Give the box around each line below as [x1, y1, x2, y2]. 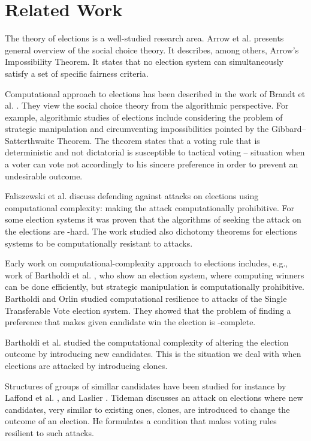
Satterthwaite [5, 134, 55, 146]
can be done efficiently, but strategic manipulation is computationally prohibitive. [5, 280, 305, 293]
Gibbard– [271, 122, 306, 135]
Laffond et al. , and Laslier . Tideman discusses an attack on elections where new [5, 391, 303, 404]
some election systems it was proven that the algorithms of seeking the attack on [5, 213, 301, 226]
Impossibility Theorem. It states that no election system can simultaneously [5, 55, 283, 68]
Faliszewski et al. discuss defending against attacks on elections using [5, 190, 259, 202]
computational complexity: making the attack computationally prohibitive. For [5, 201, 294, 214]
